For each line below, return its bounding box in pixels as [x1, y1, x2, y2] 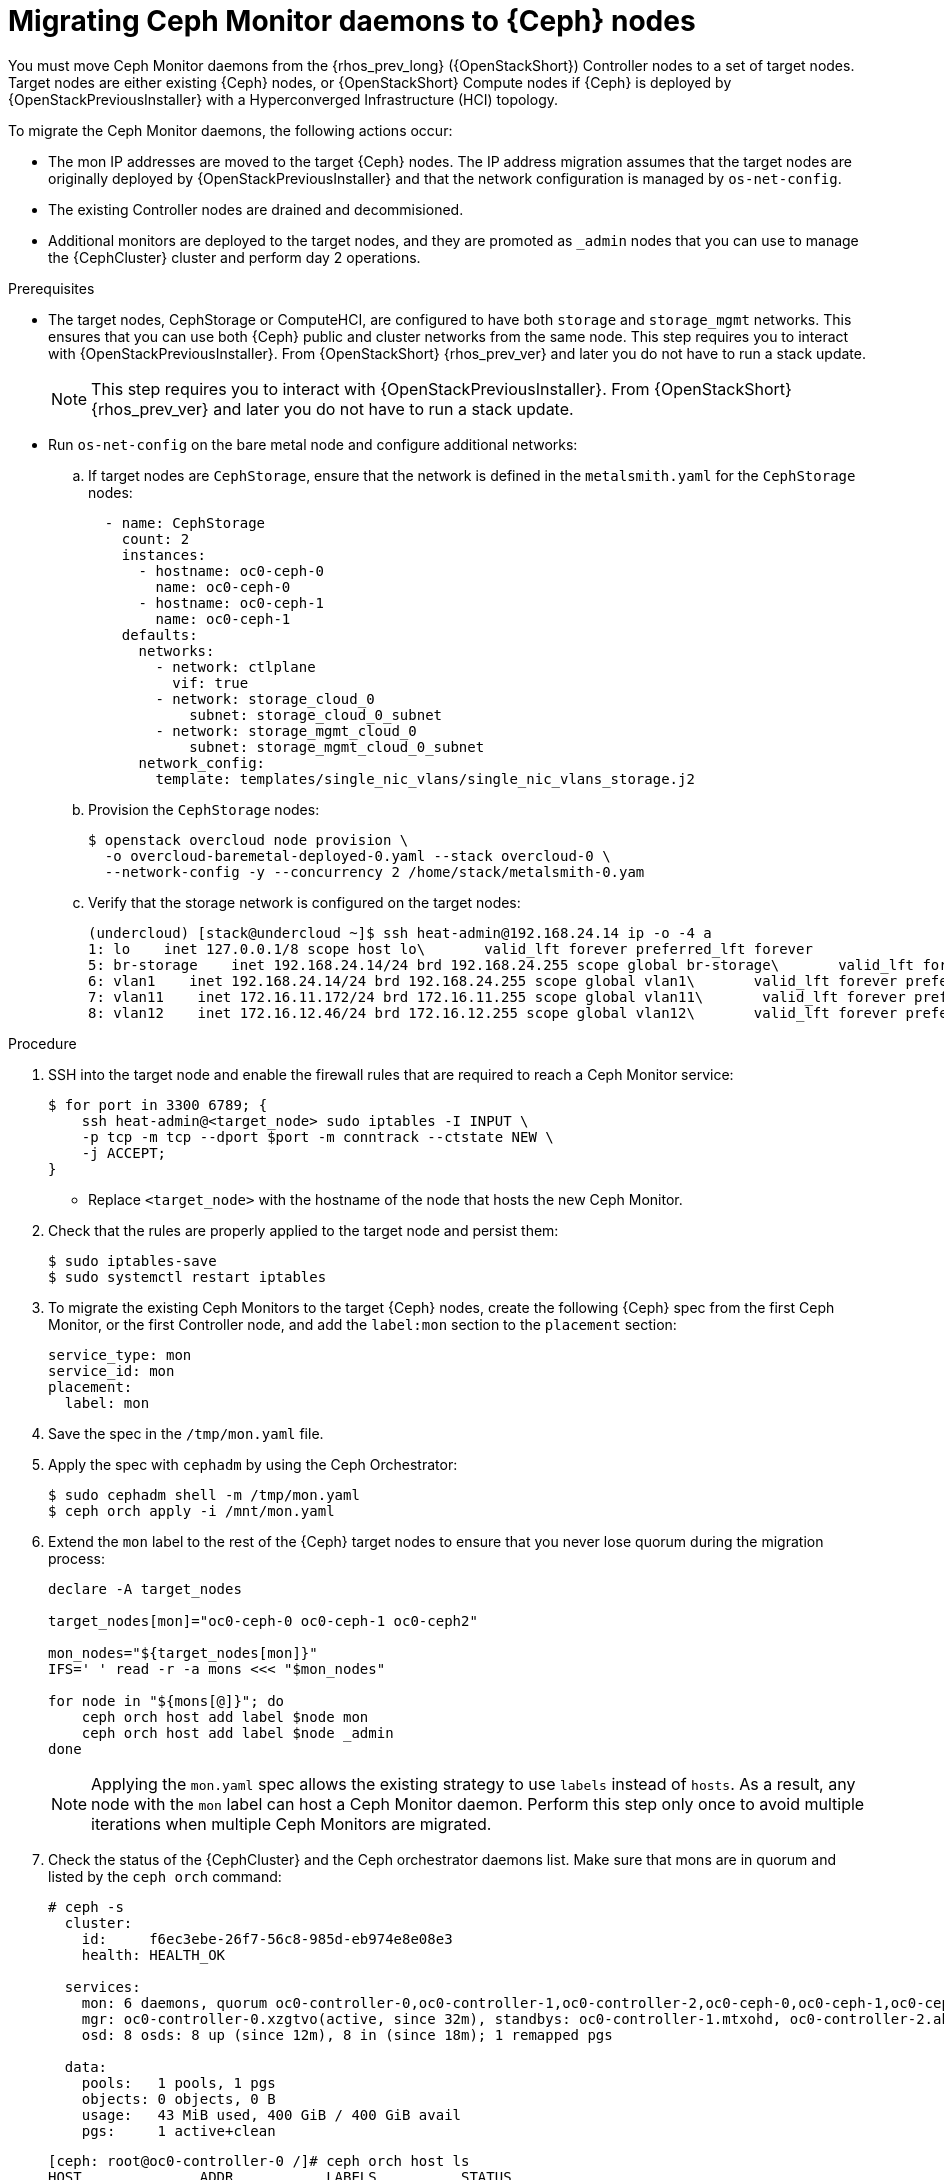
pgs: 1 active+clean [81, 2122, 276, 2139]
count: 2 [121, 530, 190, 547]
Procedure [8, 1034, 77, 1052]
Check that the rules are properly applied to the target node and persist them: [48, 1221, 559, 1239]
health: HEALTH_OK [81, 1946, 226, 1963]
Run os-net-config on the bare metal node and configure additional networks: [48, 435, 578, 453]
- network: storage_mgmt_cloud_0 [155, 722, 417, 739]
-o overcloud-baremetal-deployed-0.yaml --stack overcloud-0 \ [104, 847, 611, 864]
